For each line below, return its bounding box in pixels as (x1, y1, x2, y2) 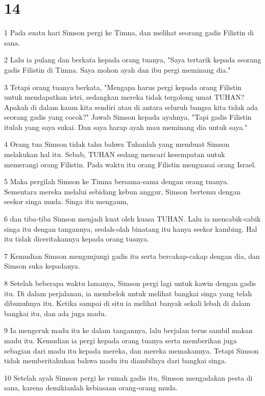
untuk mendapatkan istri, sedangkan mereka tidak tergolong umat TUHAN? (4, 92, 245, 102)
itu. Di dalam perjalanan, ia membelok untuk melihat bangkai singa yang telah (4, 288, 252, 298)
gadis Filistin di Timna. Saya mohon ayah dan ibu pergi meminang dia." (4, 64, 231, 75)
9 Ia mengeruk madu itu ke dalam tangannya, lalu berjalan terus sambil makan (4, 325, 253, 336)
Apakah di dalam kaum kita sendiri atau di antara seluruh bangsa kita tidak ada (4, 101, 258, 112)
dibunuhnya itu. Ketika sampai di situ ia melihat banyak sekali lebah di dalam (4, 298, 251, 309)
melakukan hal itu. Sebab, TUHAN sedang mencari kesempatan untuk (4, 149, 225, 160)
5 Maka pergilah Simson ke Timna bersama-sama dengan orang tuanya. (4, 176, 229, 187)
